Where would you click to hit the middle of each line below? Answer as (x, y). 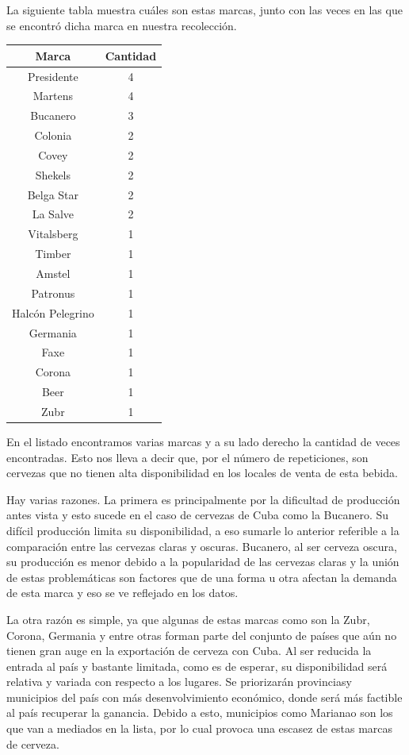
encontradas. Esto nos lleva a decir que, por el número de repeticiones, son (187, 457)
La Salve (53, 214)
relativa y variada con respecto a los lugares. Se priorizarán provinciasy (179, 682)
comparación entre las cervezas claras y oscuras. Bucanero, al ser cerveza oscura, (202, 546)
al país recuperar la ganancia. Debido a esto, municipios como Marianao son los (200, 713)
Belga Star (53, 194)
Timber (53, 254)
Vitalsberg (53, 234)
